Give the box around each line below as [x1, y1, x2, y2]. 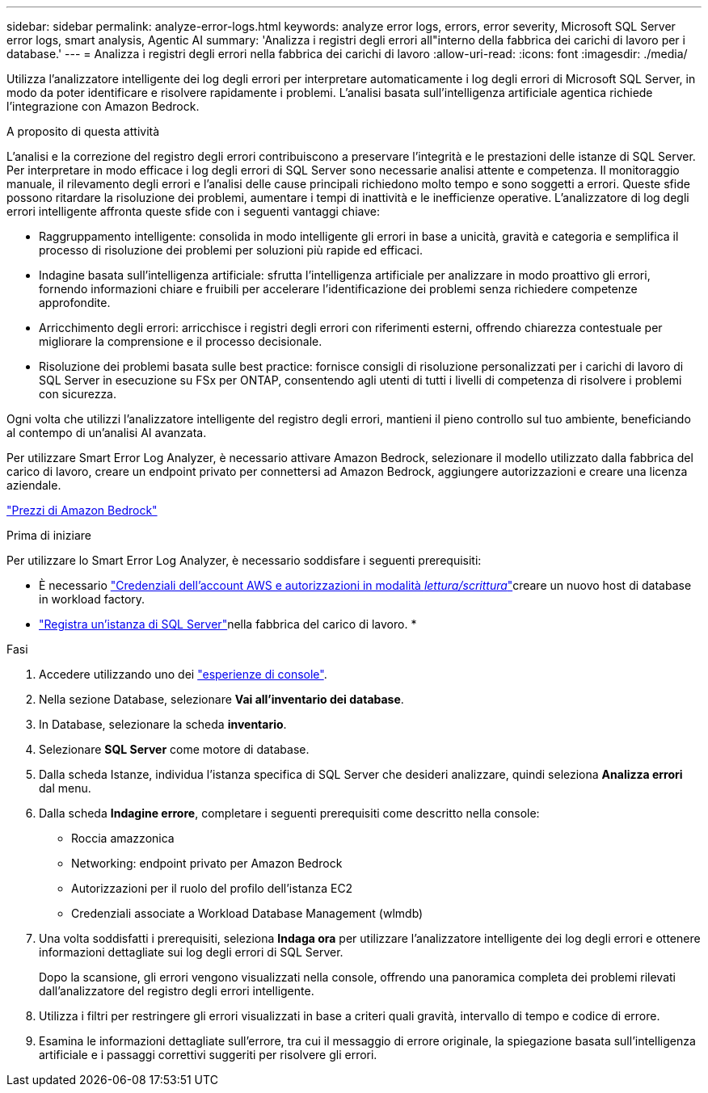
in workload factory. [39, 592, 145, 606]
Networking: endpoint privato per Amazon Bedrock [71, 856, 343, 870]
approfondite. [39, 296, 111, 309]
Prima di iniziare [6, 528, 91, 542]
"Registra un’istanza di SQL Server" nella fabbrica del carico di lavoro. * [39, 617, 417, 631]
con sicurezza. [39, 387, 117, 401]
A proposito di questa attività [6, 124, 160, 138]
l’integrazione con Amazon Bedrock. [6, 99, 200, 113]
